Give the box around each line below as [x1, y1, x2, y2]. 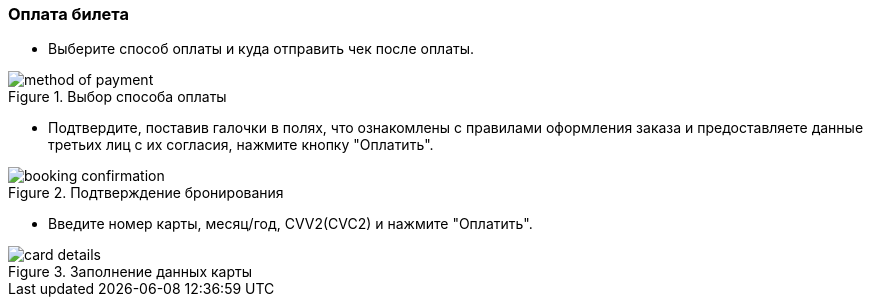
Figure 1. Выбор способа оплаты [8, 88, 227, 106]
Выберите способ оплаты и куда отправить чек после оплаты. [48, 40, 475, 58]
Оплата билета [8, 4, 129, 24]
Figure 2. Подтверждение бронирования [8, 184, 284, 202]
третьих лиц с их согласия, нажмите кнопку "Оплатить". [48, 136, 434, 154]
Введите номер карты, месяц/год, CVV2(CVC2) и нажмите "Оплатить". [48, 215, 533, 233]
